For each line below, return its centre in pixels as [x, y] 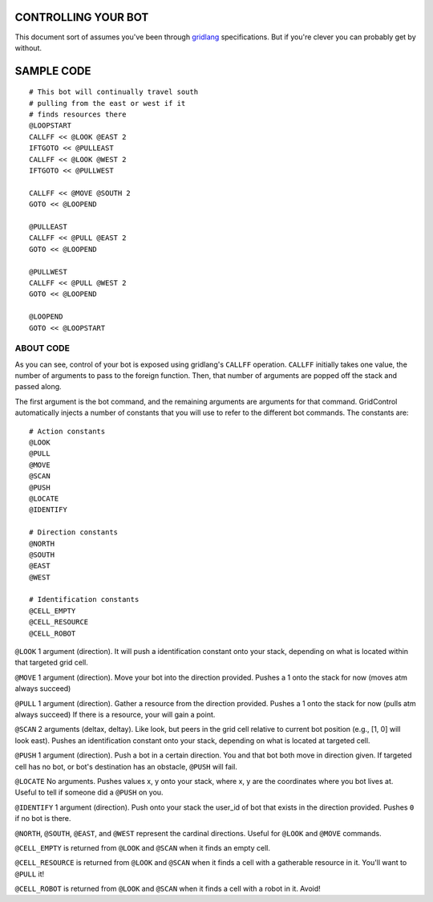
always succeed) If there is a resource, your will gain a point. [115, 714]
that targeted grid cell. [51, 663]
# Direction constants [74, 532]
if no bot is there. [43, 819]
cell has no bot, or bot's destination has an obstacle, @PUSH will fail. [126, 766]
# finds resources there [78, 115]
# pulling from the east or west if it [107, 103]
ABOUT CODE [42, 348]
